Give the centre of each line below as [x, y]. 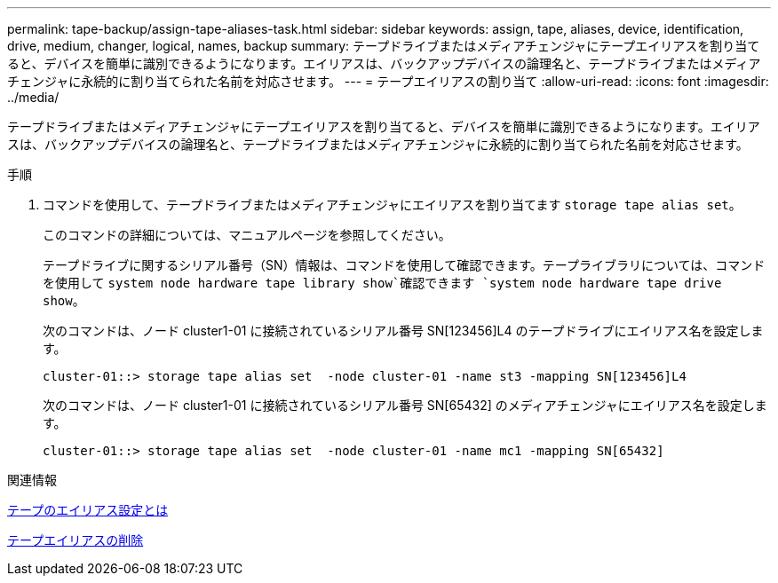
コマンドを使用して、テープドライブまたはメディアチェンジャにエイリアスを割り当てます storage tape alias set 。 [392, 205]
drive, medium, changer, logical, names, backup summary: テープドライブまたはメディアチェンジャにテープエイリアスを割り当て [384, 46]
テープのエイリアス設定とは [88, 510]
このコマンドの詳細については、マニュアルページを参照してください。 [247, 235]
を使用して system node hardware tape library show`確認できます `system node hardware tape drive [382, 283]
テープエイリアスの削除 [75, 540]
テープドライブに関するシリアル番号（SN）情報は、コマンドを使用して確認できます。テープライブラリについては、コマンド [404, 265]
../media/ [33, 97]
